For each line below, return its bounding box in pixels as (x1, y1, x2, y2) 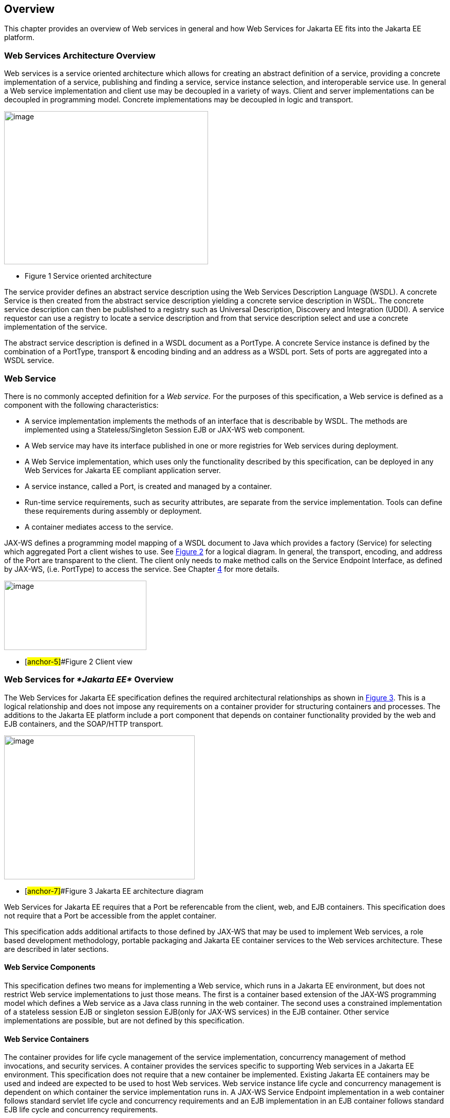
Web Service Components (4, 963, 96, 972)
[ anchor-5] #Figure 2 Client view (25, 657, 133, 666)
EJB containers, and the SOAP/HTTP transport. (4, 719, 163, 728)
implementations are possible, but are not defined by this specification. (4, 1016, 245, 1025)
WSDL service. (4, 356, 54, 365)
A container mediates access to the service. (25, 522, 173, 531)
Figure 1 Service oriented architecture (25, 272, 152, 281)
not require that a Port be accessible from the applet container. (4, 911, 217, 920)
